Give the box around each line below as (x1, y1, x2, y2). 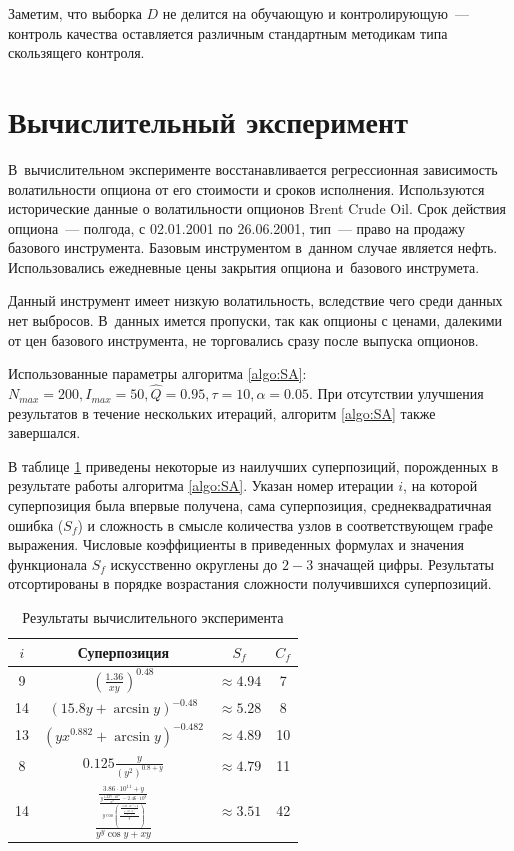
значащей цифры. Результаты (317, 553, 494, 574)
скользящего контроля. (8, 42, 145, 63)
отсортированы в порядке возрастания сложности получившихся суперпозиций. (8, 573, 492, 594)
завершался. (8, 422, 81, 443)
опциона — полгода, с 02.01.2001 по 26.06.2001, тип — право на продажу (8, 217, 465, 238)
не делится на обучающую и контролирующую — (162, 3, 470, 23)
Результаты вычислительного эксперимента (22, 607, 284, 627)
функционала (8, 553, 88, 574)
